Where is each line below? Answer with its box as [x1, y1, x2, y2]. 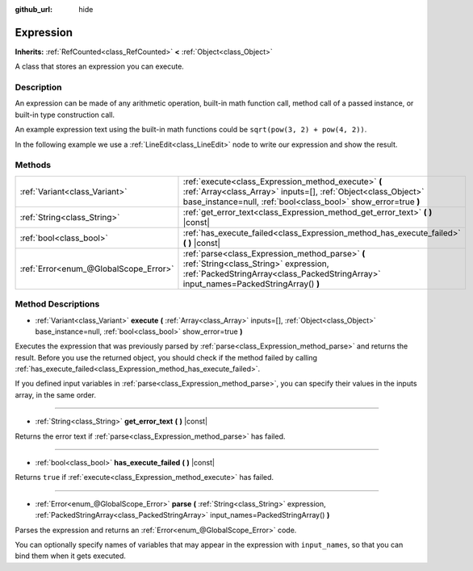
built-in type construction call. [15, 110, 115, 119]
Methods [15, 160, 52, 171]
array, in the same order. [15, 390, 97, 399]
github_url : [15, 5, 52, 14]
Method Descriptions [15, 298, 100, 310]
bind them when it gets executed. [15, 551, 127, 561]
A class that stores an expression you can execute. [15, 61, 185, 72]
